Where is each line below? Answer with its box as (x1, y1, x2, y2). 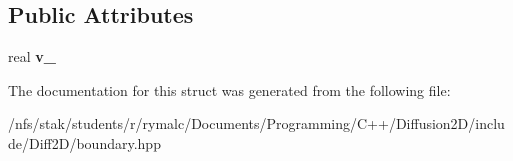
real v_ (8, 46, 56, 67)
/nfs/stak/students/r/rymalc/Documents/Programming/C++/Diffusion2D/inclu (8, 113, 505, 134)
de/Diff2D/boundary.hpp (8, 132, 161, 153)
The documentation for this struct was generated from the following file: (8, 79, 451, 100)
